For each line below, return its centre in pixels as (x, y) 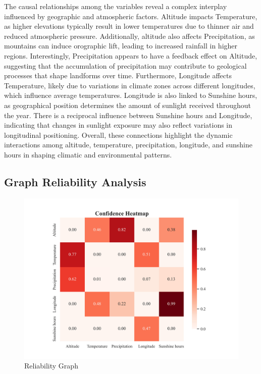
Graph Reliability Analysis (75, 181)
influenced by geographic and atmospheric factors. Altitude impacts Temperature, (131, 16)
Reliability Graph (51, 366)
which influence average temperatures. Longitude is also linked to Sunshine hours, (131, 95)
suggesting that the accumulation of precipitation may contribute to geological (125, 65)
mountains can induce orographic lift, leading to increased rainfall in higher (121, 46)
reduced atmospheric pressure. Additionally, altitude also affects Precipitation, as (129, 36)
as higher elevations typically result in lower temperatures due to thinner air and (129, 26)
